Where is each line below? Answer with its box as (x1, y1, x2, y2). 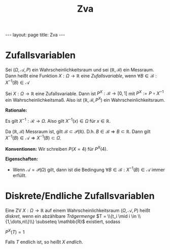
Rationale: (5, 107, 27, 114)
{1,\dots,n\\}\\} (5, 218, 35, 225)
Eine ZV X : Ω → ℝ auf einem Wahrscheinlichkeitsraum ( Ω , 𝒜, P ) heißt (5, 207, 151, 213)
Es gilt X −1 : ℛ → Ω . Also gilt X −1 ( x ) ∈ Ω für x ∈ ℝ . (5, 117, 111, 124)
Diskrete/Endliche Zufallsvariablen (5, 190, 155, 202)
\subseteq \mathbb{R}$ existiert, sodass (35, 218, 121, 225)
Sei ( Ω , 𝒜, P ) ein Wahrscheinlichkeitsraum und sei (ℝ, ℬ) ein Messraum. (5, 67, 154, 73)
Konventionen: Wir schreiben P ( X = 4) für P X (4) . (5, 145, 108, 152)
